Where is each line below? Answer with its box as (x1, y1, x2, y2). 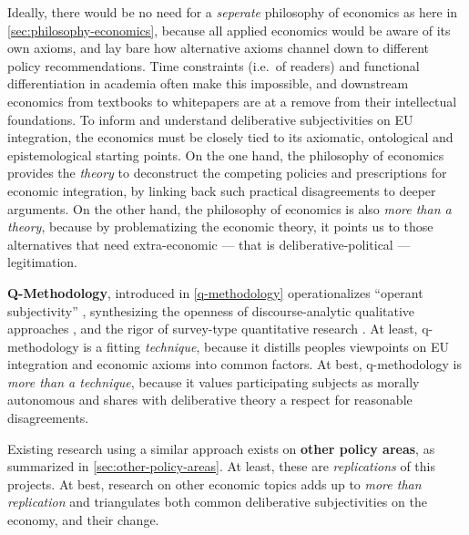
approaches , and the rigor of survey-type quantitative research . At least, (7, 319, 418, 338)
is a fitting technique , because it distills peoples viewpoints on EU (83, 336, 449, 355)
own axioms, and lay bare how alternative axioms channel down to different (7, 38, 430, 57)
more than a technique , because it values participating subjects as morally (7, 372, 420, 391)
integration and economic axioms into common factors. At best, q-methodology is (7, 355, 462, 374)
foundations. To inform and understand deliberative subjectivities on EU (7, 109, 413, 129)
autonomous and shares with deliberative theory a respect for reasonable (7, 390, 413, 409)
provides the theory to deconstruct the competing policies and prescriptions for (7, 163, 447, 182)
